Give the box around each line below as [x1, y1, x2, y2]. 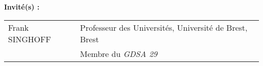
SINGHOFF [8, 33, 51, 45]
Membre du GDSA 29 [80, 47, 158, 59]
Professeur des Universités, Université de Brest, [80, 21, 248, 33]
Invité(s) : [4, 2, 39, 12]
